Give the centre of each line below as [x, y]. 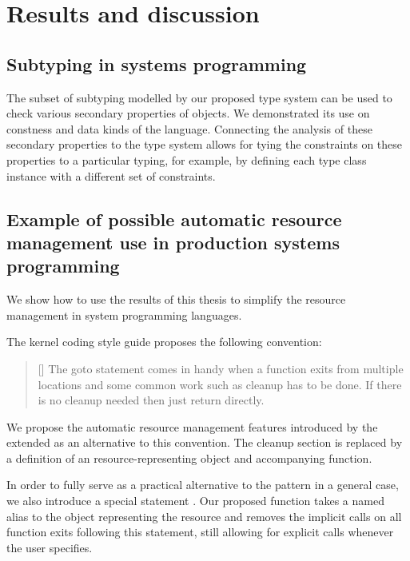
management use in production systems [173, 242]
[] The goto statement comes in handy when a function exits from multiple [221, 368]
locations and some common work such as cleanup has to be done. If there [220, 384]
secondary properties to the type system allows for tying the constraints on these [205, 144]
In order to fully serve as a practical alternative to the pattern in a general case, [203, 485]
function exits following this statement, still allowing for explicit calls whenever [200, 532]
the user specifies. [50, 547]
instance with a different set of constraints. [111, 175]
